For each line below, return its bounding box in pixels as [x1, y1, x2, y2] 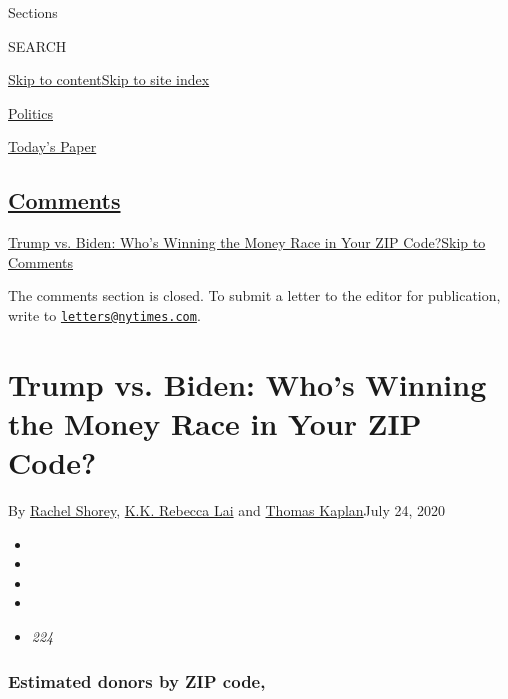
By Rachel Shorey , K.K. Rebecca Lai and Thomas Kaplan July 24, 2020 [8, 500, 446, 521]
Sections [8, 2, 58, 22]
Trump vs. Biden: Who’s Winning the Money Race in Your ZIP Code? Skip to [8, 232, 486, 253]
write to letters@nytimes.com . [8, 304, 201, 325]
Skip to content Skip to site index [8, 69, 210, 90]
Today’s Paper [8, 136, 97, 157]
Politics [8, 102, 53, 123]
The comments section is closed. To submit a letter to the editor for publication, [8, 285, 501, 306]
